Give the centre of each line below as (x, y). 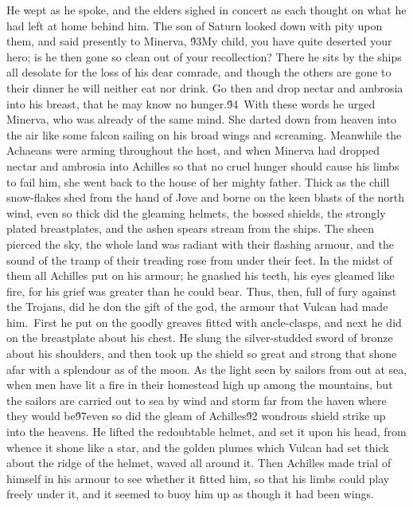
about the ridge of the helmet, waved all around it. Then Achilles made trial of (199, 463)
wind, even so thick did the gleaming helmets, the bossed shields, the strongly (196, 212)
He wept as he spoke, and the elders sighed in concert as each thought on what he (206, 10)
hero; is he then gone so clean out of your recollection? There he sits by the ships (204, 56)
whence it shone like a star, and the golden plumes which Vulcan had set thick (198, 447)
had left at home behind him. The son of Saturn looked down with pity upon (195, 25)
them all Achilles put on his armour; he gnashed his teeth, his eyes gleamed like (201, 275)
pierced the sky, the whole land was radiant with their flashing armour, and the (200, 244)
